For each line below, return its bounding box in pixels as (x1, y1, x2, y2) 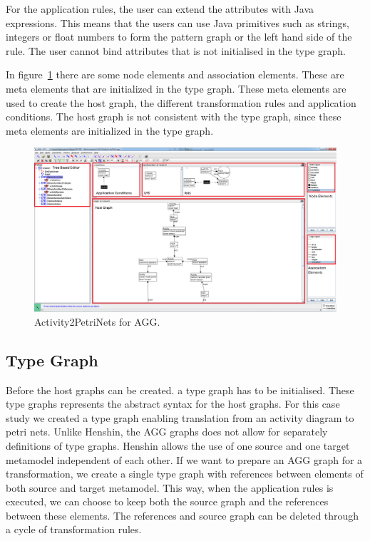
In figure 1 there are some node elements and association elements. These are (6, 67, 344, 82)
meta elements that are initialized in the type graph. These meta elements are (6, 81, 346, 96)
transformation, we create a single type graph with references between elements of (6, 466, 364, 481)
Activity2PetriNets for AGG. (34, 314, 160, 329)
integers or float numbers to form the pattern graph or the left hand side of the (6, 29, 352, 44)
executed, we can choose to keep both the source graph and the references (6, 494, 329, 509)
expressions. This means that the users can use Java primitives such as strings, (6, 15, 349, 30)
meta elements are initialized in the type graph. (6, 123, 214, 138)
